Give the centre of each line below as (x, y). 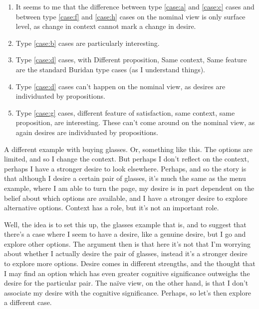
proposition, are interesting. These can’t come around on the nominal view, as (135, 122)
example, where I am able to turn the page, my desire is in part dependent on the (129, 188)
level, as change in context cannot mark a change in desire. (106, 26)
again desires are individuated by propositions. (87, 132)
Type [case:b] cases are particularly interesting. (88, 43)
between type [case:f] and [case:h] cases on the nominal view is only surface (130, 16)
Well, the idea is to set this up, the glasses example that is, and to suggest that (125, 224)
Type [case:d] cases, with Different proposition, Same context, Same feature (131, 60)
